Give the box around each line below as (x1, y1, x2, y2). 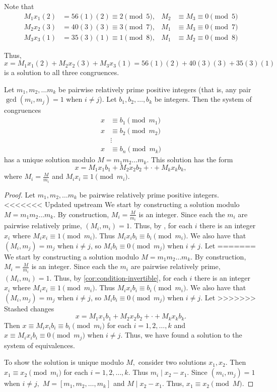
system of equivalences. (4, 340, 75, 350)
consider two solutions (138, 357, 206, 367)
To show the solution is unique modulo (4, 357, 124, 367)
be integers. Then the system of (154, 94, 252, 104)
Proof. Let (4, 189, 35, 200)
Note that (4, 1, 34, 11)
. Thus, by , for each (129, 220, 193, 231)
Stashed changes (4, 303, 54, 313)
